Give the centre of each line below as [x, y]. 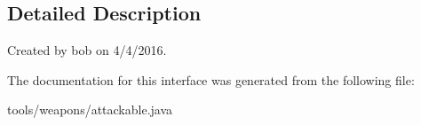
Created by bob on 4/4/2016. [87, 50]
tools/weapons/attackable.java [90, 109]
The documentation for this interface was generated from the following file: [211, 79]
